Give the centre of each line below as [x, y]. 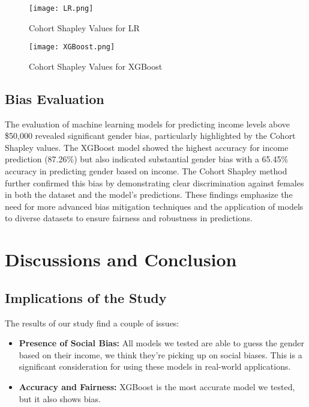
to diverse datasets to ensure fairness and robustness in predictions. [129, 218]
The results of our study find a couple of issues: [92, 323]
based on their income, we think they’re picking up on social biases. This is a [160, 354]
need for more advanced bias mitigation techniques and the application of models [154, 206]
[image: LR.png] [61, 8]
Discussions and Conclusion [121, 259]
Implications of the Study [86, 297]
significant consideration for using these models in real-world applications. [155, 366]
